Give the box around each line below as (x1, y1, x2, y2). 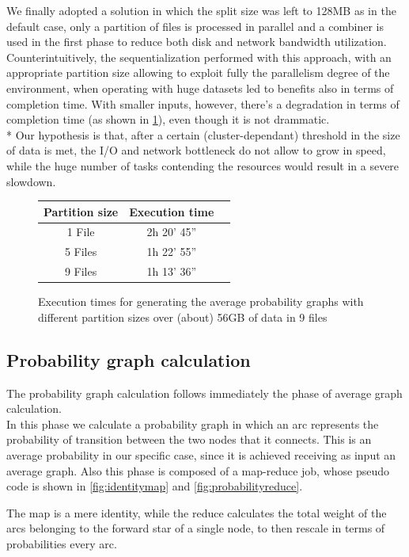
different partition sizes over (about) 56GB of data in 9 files (38, 308, 328, 325)
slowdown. (6, 173, 56, 189)
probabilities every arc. (6, 535, 117, 551)
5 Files (64, 243, 97, 260)
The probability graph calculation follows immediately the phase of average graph (6, 384, 403, 401)
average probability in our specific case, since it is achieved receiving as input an (6, 447, 396, 464)
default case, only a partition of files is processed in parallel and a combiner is (6, 17, 384, 34)
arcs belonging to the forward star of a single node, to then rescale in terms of (6, 520, 385, 536)
